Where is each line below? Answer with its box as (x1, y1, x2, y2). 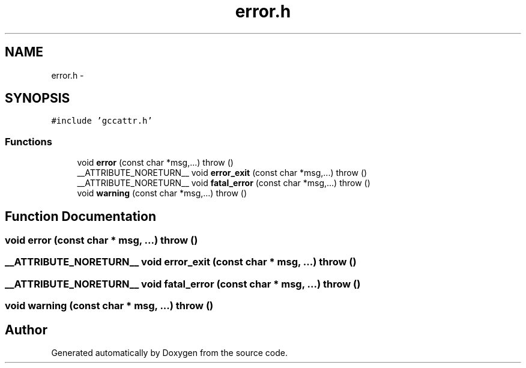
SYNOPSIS (5, 91, 70, 106)
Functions (5, 135, 52, 148)
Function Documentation (5, 208, 156, 224)
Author (5, 322, 47, 337)
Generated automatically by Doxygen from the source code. (51, 348, 288, 358)
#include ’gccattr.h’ (51, 116, 153, 126)
